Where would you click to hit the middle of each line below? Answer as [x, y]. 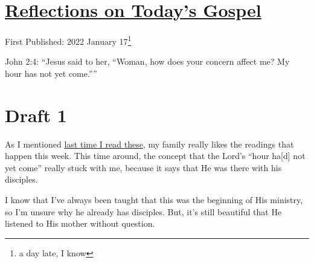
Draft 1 [36, 115]
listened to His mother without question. [80, 223]
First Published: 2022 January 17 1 [68, 40]
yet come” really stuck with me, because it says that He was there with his [143, 167]
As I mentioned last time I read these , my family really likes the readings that [149, 144]
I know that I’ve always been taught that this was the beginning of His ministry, [154, 200]
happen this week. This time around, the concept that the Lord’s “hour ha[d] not [155, 156]
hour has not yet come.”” [51, 73]
